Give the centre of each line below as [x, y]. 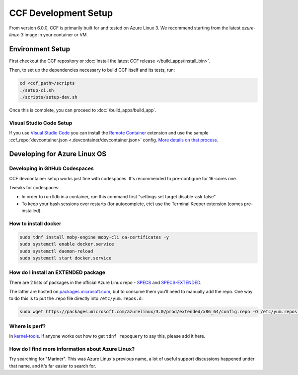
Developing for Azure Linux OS [58, 154]
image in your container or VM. [56, 34]
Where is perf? [27, 326]
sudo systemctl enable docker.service [67, 244]
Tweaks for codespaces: [34, 188]
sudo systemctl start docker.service [66, 258]
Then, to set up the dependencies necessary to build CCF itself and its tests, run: [92, 70]
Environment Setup [40, 49]
